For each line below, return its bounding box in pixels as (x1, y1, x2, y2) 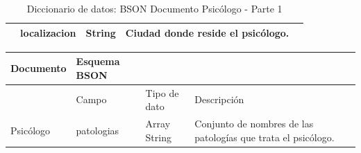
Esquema (76, 54, 120, 69)
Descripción (194, 92, 244, 107)
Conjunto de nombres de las (194, 116, 314, 131)
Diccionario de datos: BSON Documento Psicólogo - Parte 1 (26, 1, 283, 15)
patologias (76, 123, 119, 137)
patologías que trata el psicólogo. (194, 129, 335, 144)
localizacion (20, 25, 76, 39)
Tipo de (145, 85, 179, 100)
